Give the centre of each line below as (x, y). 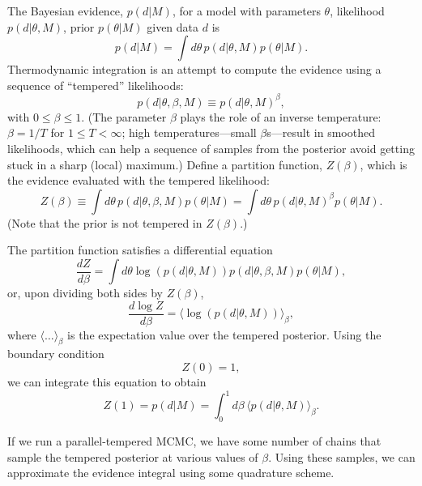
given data (173, 26)
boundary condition (56, 354)
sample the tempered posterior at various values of (133, 456)
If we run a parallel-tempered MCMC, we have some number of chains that (194, 440)
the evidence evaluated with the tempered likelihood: (139, 180)
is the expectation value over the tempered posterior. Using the (224, 334)
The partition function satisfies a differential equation (140, 250)
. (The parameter (124, 116)
